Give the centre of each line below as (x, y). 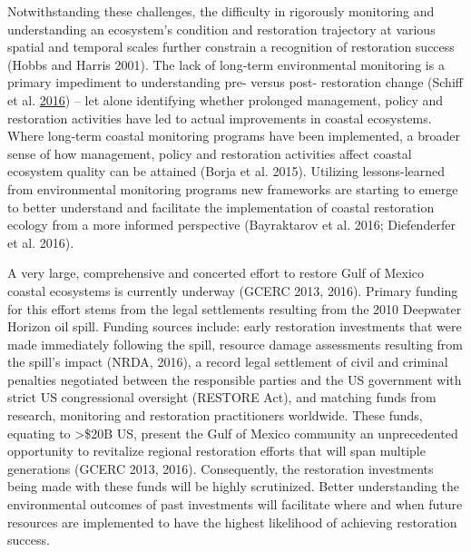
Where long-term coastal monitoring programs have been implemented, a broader (234, 136)
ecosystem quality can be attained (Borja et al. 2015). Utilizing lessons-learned (226, 171)
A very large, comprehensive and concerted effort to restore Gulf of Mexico (216, 273)
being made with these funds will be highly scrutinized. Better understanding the (234, 486)
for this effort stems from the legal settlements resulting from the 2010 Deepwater (235, 308)
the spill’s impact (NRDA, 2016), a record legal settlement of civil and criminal (228, 362)
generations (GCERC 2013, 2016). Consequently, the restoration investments (221, 468)
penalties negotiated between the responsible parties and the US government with (235, 379)
